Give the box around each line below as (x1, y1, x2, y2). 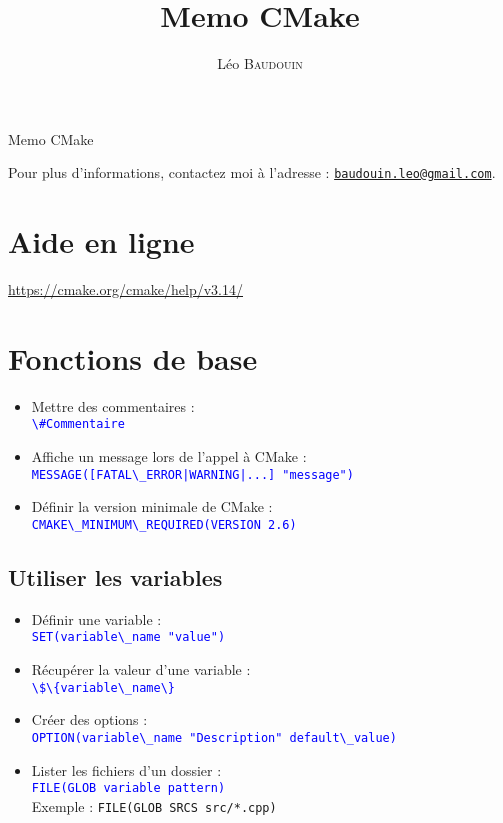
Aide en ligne (8, 221, 195, 262)
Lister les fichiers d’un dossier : (31, 759, 222, 780)
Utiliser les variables (8, 561, 223, 592)
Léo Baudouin (217, 53, 303, 74)
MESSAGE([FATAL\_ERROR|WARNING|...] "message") (31, 467, 354, 482)
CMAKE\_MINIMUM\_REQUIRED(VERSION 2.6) (31, 517, 297, 532)
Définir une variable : (31, 608, 162, 629)
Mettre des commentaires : (31, 395, 195, 416)
